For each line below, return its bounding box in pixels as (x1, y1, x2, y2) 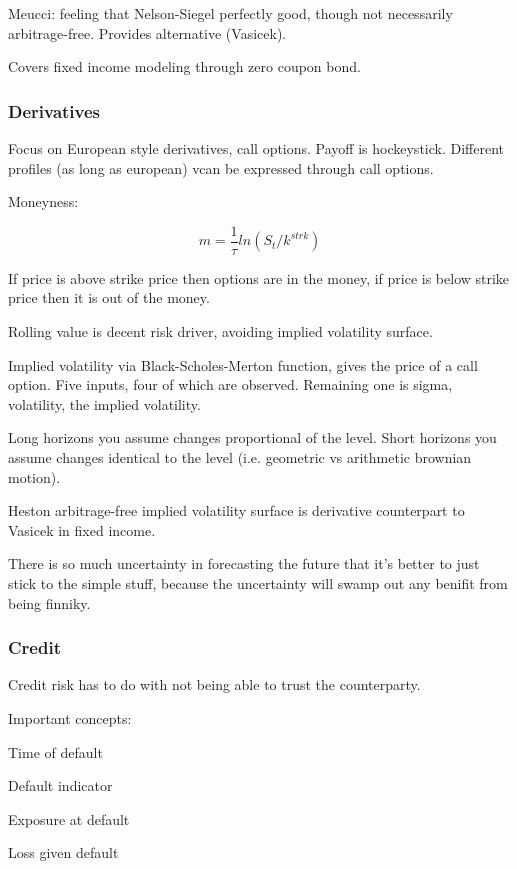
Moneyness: (8, 191, 79, 212)
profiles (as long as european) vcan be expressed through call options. (8, 157, 434, 178)
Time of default (8, 741, 103, 762)
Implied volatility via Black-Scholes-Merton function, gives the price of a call (8, 354, 478, 375)
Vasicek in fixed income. (8, 519, 156, 540)
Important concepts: (8, 707, 132, 728)
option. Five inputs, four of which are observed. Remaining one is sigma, (8, 374, 453, 395)
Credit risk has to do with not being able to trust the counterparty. (8, 674, 421, 695)
